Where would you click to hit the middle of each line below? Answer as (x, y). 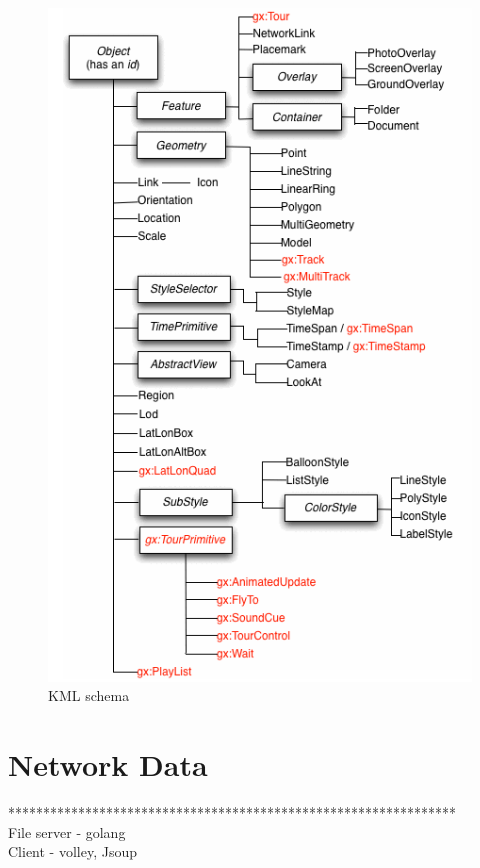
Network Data (108, 764)
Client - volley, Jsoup (72, 851)
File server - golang (67, 831)
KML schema (89, 695)
